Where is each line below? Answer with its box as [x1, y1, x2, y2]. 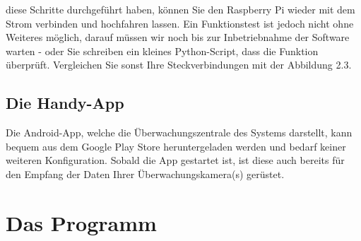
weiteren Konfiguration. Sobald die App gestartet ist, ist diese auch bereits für [6, 153, 345, 167]
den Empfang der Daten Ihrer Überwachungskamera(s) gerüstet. [6, 166, 285, 181]
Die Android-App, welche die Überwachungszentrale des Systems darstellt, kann [6, 125, 353, 140]
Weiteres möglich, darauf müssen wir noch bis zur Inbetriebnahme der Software [6, 30, 350, 45]
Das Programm [6, 208, 157, 237]
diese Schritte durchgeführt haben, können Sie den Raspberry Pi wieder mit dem [6, 2, 355, 16]
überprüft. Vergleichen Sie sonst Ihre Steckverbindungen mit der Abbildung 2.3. [6, 57, 352, 72]
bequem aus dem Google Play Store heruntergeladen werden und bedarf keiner [6, 139, 346, 153]
